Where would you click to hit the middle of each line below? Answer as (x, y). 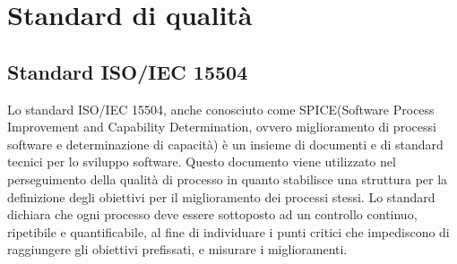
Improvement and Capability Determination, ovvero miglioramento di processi (222, 127)
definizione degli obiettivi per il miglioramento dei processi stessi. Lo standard (221, 196)
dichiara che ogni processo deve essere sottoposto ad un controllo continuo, (212, 214)
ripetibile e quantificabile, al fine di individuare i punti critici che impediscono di (228, 231)
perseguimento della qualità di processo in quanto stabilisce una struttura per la (228, 179)
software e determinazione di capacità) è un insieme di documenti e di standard (225, 144)
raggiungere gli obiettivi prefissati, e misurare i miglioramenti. (177, 249)
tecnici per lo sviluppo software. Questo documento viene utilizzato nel (202, 162)
